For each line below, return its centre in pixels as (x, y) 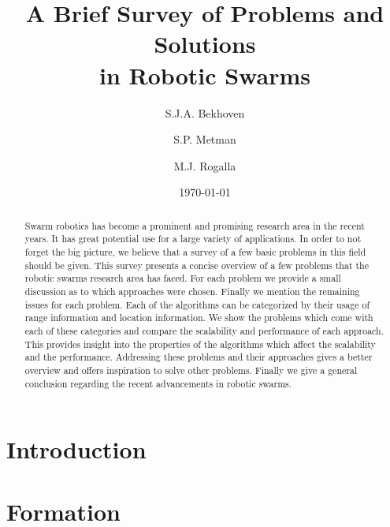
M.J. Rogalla (205, 165)
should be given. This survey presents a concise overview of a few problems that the (197, 265)
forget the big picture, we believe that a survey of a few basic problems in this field (195, 251)
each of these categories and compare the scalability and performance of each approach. (204, 330)
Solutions (205, 44)
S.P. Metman (205, 139)
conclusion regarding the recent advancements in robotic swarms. (158, 383)
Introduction (76, 449)
